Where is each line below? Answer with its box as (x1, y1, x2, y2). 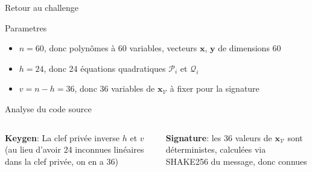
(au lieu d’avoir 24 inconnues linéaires (5, 143, 144, 156)
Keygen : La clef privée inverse (5, 131, 120, 144)
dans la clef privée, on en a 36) (5, 154, 118, 167)
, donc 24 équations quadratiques (43, 62, 166, 74)
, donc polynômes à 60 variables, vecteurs (43, 42, 197, 54)
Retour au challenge (5, 1, 78, 13)
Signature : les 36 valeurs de (165, 131, 272, 144)
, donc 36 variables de (74, 82, 155, 95)
